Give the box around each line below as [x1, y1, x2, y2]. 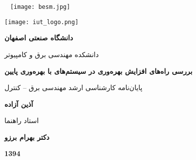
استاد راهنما [4, 115, 39, 126]
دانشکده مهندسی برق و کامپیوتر [4, 49, 99, 59]
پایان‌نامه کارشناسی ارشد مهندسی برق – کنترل [4, 82, 143, 93]
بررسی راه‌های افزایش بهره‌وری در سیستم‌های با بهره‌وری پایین [4, 65, 193, 76]
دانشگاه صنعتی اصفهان [4, 32, 73, 43]
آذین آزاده [4, 98, 33, 109]
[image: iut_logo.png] [4, 18, 79, 26]
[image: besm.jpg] [10, 3, 70, 10]
